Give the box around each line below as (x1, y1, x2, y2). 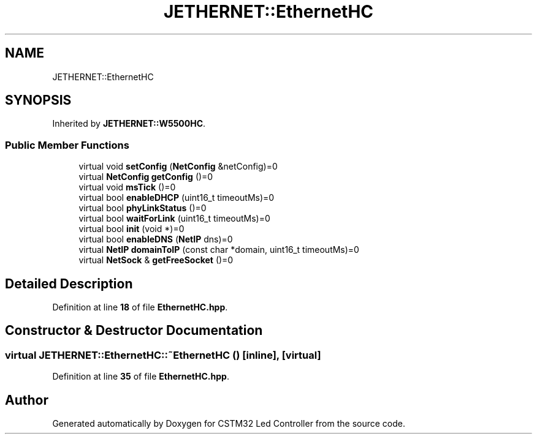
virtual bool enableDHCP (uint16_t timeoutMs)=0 (78, 192, 275, 203)
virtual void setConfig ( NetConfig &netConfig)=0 (78, 161, 278, 172)
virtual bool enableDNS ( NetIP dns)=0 (78, 234, 233, 245)
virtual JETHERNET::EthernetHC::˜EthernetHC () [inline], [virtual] (5, 348, 321, 361)
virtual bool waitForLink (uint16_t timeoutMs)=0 (78, 213, 270, 224)
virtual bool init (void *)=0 (78, 223, 185, 235)
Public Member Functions (5, 138, 129, 151)
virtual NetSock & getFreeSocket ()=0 (78, 255, 234, 266)
